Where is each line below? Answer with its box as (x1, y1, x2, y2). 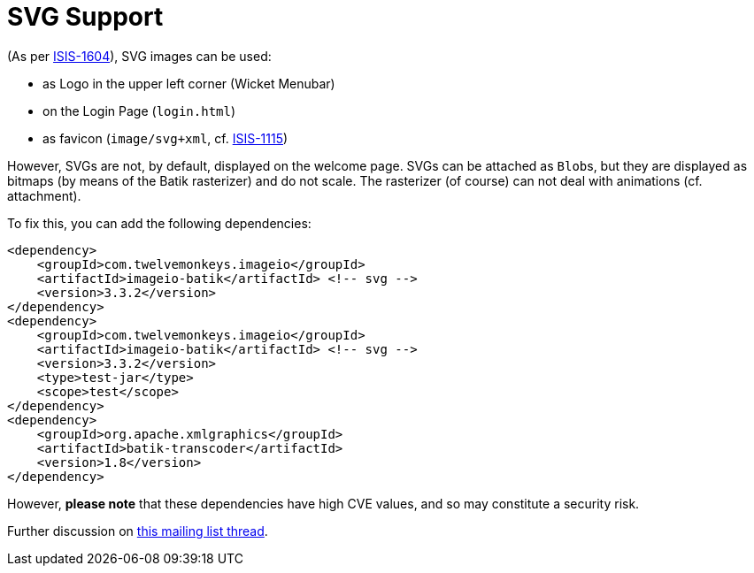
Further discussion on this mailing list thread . (7, 523, 268, 539)
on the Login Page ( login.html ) (42, 103, 236, 118)
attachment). (7, 187, 81, 203)
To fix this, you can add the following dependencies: (7, 215, 312, 231)
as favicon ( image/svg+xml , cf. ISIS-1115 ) (42, 130, 289, 146)
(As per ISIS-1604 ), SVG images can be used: (7, 48, 272, 64)
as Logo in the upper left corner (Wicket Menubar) (42, 75, 335, 91)
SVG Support (7, 2, 164, 32)
